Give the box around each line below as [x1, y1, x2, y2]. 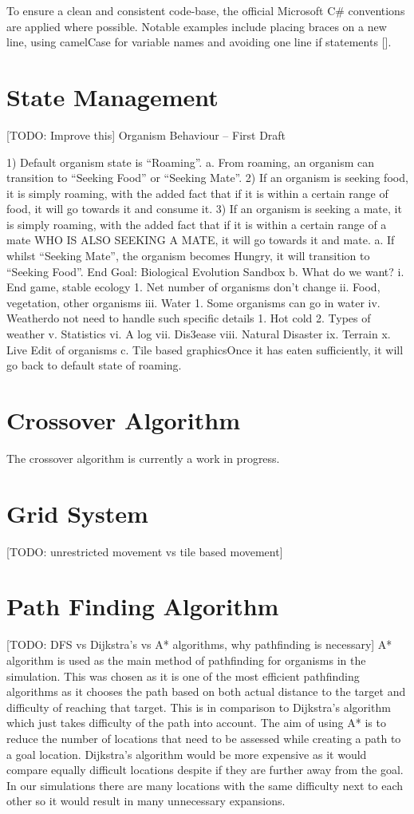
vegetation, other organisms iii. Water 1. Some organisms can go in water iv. [6, 294, 380, 310]
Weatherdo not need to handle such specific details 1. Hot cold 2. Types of [6, 310, 371, 326]
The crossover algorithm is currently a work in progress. [6, 449, 280, 466]
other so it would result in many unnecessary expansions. [6, 792, 286, 809]
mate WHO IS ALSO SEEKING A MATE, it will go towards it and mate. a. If [6, 231, 395, 248]
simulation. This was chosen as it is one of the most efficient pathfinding [6, 667, 360, 684]
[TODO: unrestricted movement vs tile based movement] [6, 543, 283, 559]
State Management [6, 80, 219, 113]
